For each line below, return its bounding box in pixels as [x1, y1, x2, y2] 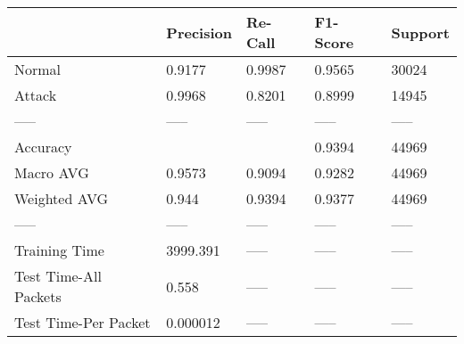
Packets [14, 286, 62, 307]
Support [391, 21, 450, 43]
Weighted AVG [14, 188, 109, 209]
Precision [166, 21, 232, 43]
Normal [14, 59, 62, 79]
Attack [14, 85, 57, 105]
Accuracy [14, 136, 72, 157]
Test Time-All [14, 266, 102, 286]
